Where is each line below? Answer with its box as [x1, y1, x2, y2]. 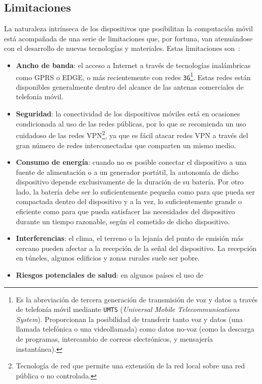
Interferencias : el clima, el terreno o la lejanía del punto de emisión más [16, 233, 244, 243]
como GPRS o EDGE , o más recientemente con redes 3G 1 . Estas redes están [16, 70, 251, 82]
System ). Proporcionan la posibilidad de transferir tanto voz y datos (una [16, 313, 243, 324]
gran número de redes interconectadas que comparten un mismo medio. [16, 140, 236, 150]
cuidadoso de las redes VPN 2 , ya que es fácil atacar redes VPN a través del [16, 129, 248, 140]
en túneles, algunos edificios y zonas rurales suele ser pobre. [16, 252, 200, 263]
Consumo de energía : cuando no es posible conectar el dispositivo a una [16, 157, 247, 167]
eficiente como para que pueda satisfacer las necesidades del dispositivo [16, 206, 235, 217]
